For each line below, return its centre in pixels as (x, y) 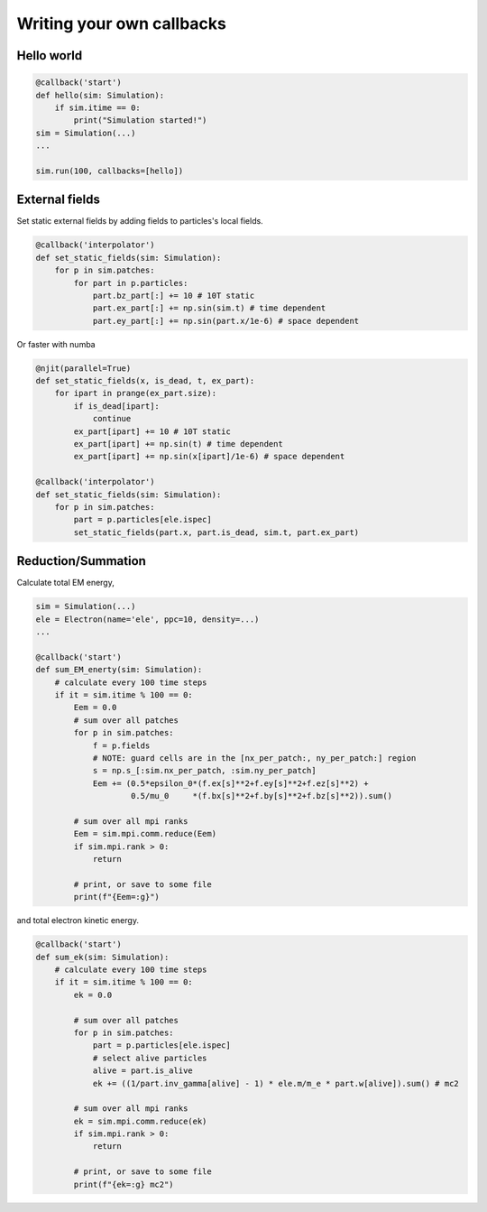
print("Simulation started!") (140, 120)
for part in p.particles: (131, 283)
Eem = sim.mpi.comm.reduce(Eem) (145, 834)
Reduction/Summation (81, 561)
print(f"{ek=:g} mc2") (124, 1184)
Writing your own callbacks (122, 23)
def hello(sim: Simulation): (100, 95)
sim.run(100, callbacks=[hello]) (110, 171)
